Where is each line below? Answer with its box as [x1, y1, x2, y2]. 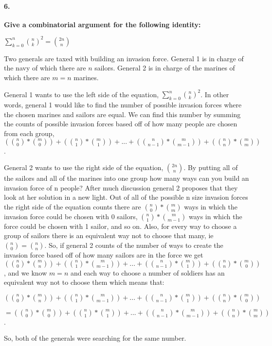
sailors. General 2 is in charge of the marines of [94, 63, 235, 73]
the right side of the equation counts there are [4, 201, 141, 211]
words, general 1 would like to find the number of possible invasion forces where [4, 99, 242, 109]
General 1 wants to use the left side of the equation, [4, 89, 159, 99]
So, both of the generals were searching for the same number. [4, 333, 186, 343]
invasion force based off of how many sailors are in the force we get [4, 249, 203, 259]
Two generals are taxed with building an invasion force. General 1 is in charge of [4, 53, 244, 63]
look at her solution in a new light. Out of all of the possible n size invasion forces [4, 192, 248, 202]
